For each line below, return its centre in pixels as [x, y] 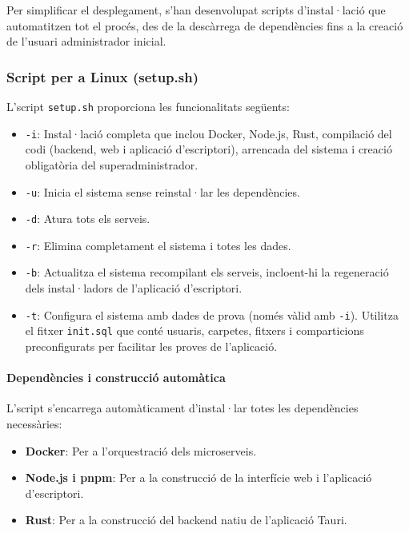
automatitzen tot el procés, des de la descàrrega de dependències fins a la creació [205, 25]
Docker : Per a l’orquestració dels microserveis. [141, 450]
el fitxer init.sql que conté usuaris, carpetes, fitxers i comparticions [194, 330]
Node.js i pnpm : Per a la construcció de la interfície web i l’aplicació [198, 477]
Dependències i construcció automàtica [116, 378]
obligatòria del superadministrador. [112, 164]
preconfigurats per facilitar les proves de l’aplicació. [151, 346]
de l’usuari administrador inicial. [86, 41]
